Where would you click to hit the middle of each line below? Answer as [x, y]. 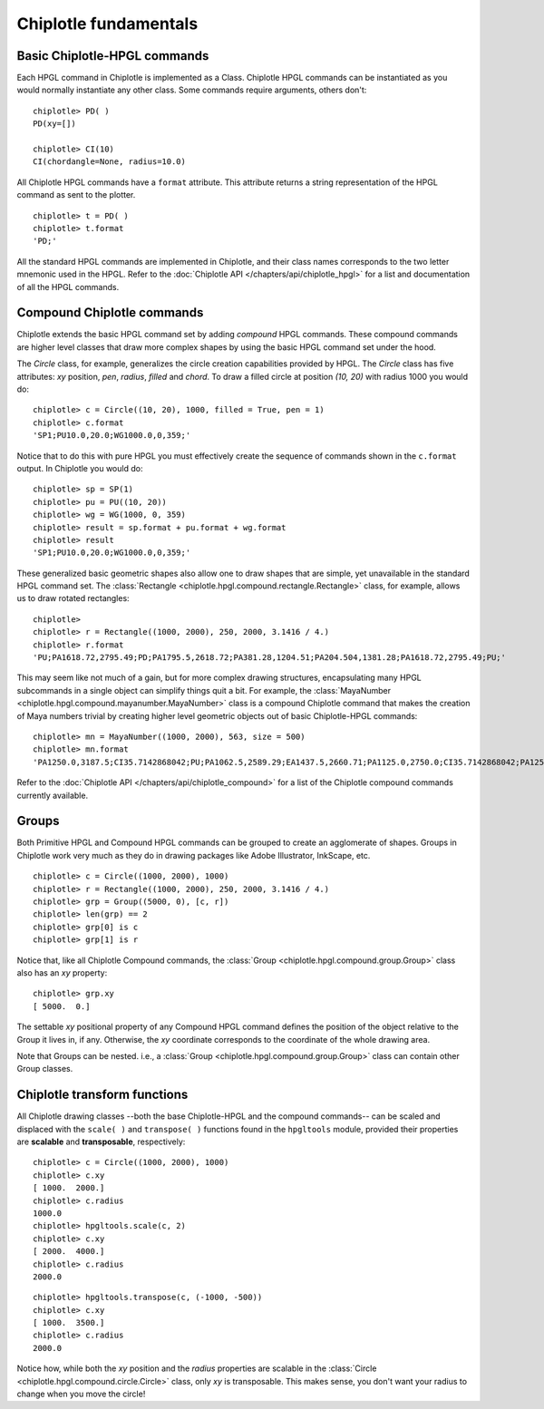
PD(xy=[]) [54, 124]
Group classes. [45, 1069]
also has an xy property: [62, 972]
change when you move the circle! [81, 1394]
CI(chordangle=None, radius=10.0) [109, 162]
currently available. [53, 795]
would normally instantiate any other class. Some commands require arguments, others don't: [192, 90]
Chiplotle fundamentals [107, 24]
